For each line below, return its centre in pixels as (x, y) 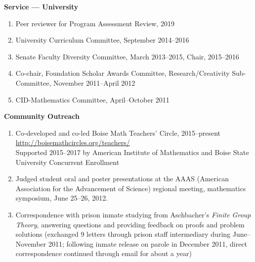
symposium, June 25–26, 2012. (62, 198)
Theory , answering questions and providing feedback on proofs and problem (130, 224)
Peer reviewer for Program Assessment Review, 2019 (95, 23)
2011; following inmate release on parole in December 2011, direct (148, 243)
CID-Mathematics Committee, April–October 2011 (92, 99)
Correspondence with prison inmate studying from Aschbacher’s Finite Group (133, 214)
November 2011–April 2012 (94, 82)
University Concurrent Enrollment (67, 162)
